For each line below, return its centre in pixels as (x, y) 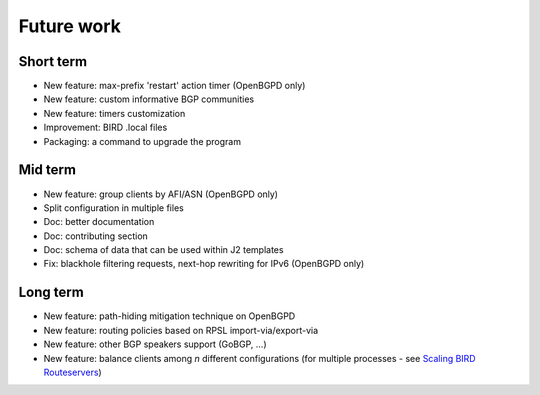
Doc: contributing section (96, 236)
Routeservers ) (72, 372)
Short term (53, 61)
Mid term (47, 170)
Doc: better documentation (99, 222)
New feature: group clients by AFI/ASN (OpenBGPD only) (161, 194)
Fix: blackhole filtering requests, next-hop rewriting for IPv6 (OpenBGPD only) (204, 264)
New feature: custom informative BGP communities (149, 99)
